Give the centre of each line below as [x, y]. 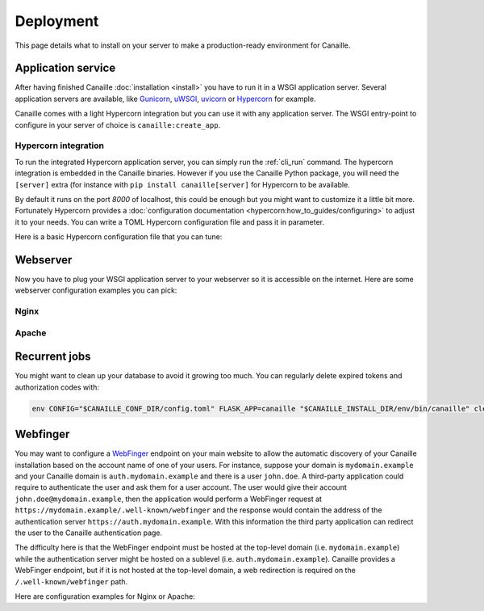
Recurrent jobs [53, 357]
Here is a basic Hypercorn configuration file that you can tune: [119, 237]
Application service [65, 68]
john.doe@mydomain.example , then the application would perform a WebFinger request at [169, 499]
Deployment [57, 21]
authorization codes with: [57, 387]
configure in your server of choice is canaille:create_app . [118, 124]
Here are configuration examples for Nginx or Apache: [105, 596]
